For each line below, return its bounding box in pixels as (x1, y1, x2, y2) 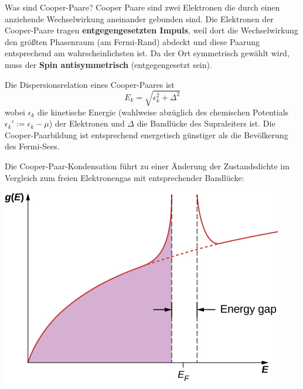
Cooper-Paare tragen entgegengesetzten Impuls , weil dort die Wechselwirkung (5, 24, 298, 36)
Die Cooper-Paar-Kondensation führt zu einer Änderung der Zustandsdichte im (5, 160, 290, 172)
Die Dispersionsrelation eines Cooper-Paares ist (5, 78, 175, 90)
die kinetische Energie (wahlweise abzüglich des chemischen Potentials (37, 105, 289, 118)
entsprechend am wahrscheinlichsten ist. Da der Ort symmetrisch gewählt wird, (5, 47, 290, 59)
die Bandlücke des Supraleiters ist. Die (137, 117, 275, 129)
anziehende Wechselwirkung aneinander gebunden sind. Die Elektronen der (5, 12, 274, 25)
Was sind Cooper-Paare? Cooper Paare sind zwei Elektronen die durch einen (5, 1, 280, 13)
